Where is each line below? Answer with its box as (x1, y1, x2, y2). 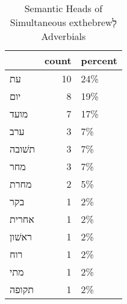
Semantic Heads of (24, 1, 103, 15)
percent (81, 53, 117, 67)
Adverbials (41, 29, 86, 43)
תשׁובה (10, 142, 36, 156)
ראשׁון (10, 230, 32, 243)
